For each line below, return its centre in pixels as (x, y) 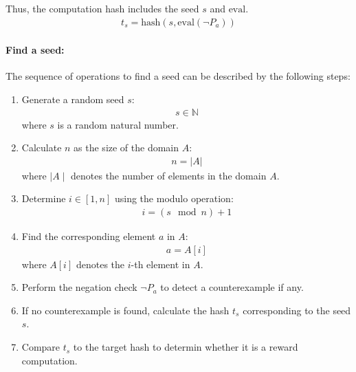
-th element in (160, 264)
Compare (41, 347)
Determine (44, 198)
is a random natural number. (118, 124)
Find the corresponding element (89, 236)
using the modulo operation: (174, 198)
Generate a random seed (73, 99)
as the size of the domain (126, 147)
